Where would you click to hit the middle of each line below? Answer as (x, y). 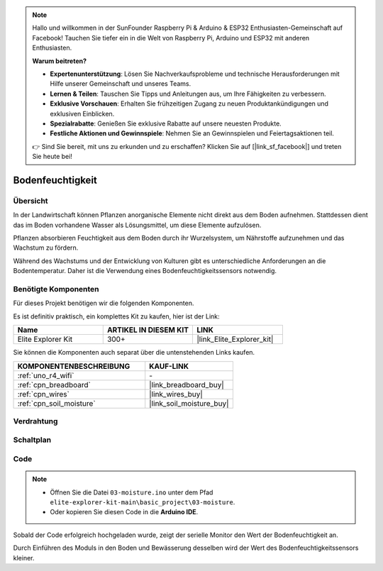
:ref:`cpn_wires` (44, 394)
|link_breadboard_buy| (187, 384)
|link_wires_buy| (176, 394)
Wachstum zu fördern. (46, 248)
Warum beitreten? (60, 61)
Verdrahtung (35, 421)
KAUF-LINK (169, 366)
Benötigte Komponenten (56, 289)
